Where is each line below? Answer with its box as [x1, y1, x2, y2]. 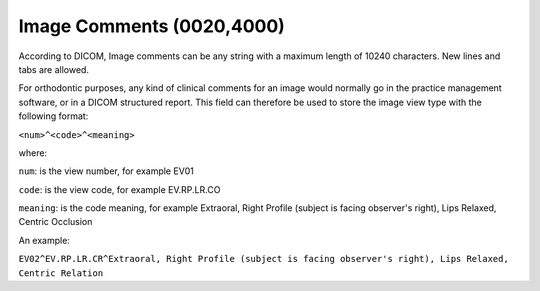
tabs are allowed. [18, 63, 90, 75]
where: [18, 146, 48, 159]
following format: [18, 110, 89, 122]
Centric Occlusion [18, 216, 93, 228]
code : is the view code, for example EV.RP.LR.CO [18, 183, 221, 195]
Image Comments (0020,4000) [18, 15, 285, 37]
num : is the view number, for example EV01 [18, 165, 194, 177]
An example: [18, 234, 70, 246]
